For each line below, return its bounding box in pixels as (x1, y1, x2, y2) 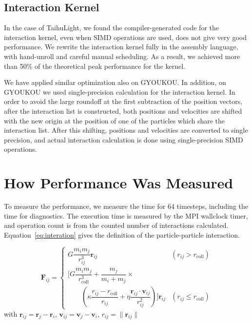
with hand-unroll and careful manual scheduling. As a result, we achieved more (4, 51, 240, 61)
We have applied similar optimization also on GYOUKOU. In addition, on (4, 77, 226, 87)
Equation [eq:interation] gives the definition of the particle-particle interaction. (4, 229, 240, 240)
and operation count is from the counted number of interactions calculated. (4, 220, 229, 230)
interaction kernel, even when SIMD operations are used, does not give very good (4, 32, 247, 42)
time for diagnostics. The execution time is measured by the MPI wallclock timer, (4, 210, 248, 221)
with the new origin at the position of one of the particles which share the (4, 115, 225, 125)
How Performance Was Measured (4, 173, 233, 193)
